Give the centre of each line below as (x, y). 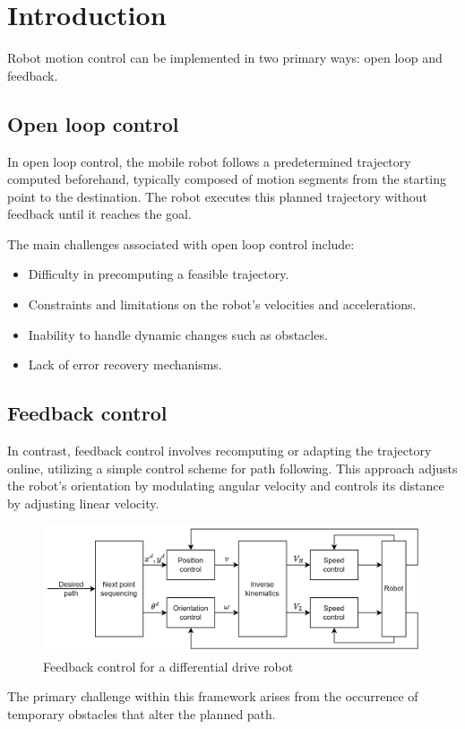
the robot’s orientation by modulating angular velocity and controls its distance (226, 486)
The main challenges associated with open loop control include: (181, 243)
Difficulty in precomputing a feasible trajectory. (159, 274)
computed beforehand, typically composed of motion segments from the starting (227, 179)
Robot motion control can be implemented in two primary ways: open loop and (225, 58)
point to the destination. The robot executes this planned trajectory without (217, 196)
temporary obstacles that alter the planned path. (142, 713)
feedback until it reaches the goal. (99, 214)
